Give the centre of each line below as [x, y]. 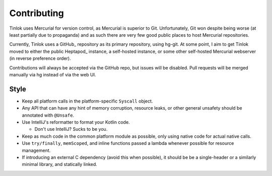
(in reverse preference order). [40, 58]
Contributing [37, 13]
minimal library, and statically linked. [60, 164]
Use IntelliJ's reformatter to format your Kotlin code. [76, 122]
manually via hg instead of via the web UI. [53, 74]
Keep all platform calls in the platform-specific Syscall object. [87, 101]
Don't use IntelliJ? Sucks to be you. [71, 129]
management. [36, 150]
